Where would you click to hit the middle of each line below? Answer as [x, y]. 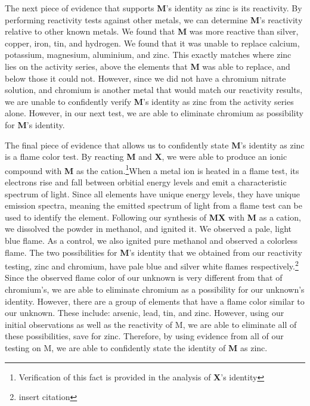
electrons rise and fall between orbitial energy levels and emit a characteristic [146, 182]
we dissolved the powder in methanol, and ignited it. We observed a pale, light [148, 229]
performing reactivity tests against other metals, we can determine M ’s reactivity [154, 19]
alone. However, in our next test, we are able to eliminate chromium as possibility [154, 113]
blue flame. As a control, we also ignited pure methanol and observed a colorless [151, 240]
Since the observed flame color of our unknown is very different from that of [144, 278]
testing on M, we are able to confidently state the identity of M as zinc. [136, 347]
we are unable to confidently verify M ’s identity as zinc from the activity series [149, 101]
